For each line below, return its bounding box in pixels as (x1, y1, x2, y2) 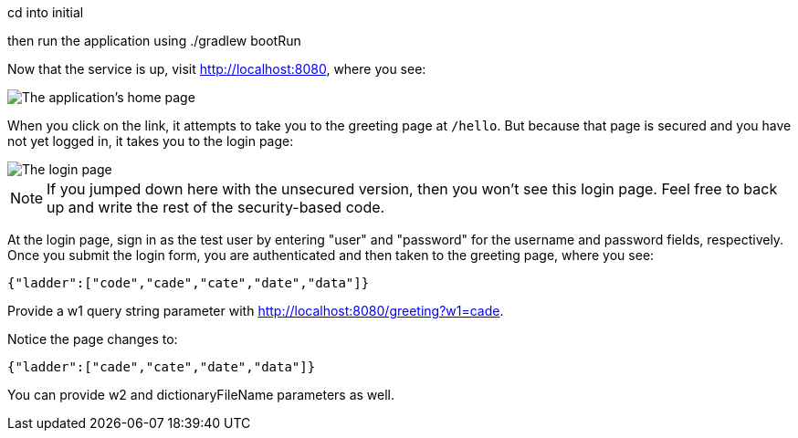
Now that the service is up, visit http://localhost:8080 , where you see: (7, 61, 426, 77)
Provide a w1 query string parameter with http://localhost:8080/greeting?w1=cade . (7, 303, 504, 318)
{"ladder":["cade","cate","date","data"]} (7, 360, 316, 374)
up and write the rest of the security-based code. (47, 198, 385, 216)
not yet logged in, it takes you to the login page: (7, 133, 294, 149)
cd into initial (7, 5, 84, 20)
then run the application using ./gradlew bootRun (7, 33, 301, 48)
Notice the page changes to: (7, 331, 178, 347)
